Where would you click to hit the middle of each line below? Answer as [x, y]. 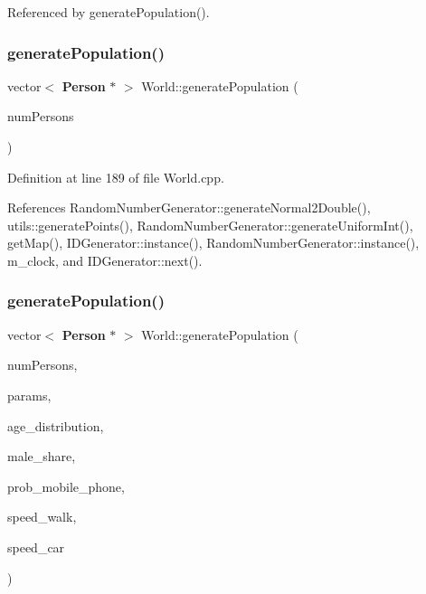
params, [29, 395]
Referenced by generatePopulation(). [109, 12]
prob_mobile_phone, [66, 486]
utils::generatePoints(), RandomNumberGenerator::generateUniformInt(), [210, 225]
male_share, [42, 456]
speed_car [36, 547]
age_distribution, [56, 425]
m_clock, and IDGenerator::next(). [105, 260]
